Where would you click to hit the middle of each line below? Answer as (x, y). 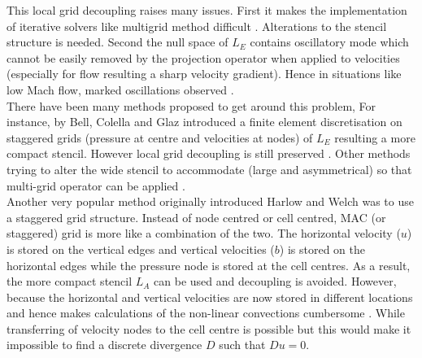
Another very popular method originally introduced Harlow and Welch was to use (210, 201)
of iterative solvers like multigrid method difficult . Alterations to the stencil (197, 26)
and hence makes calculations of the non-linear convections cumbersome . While (206, 313)
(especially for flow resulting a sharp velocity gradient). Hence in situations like (204, 74)
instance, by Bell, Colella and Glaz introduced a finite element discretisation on (204, 122)
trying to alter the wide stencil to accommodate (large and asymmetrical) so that (209, 169)
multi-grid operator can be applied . (96, 185)
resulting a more (375, 137)
